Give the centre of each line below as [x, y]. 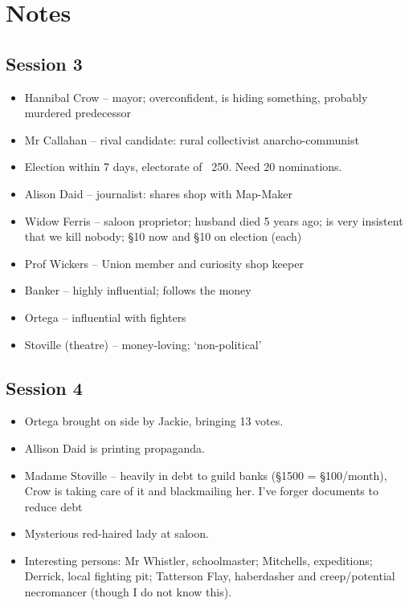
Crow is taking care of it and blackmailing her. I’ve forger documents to [201, 491]
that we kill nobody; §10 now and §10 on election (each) [163, 236]
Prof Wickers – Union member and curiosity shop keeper [164, 263]
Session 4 [44, 387]
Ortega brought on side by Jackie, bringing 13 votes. [154, 421]
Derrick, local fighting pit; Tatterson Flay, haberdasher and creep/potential [210, 576]
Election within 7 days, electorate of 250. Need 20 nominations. [183, 167]
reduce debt [53, 506]
